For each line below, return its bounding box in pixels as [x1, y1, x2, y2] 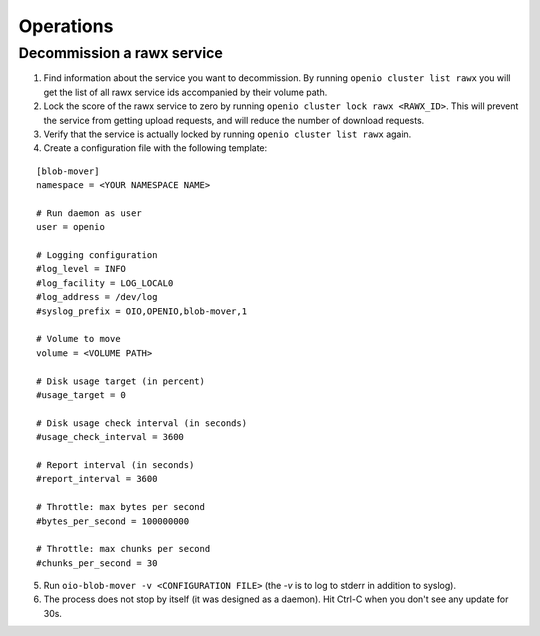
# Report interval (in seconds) [36, 459, 195, 470]
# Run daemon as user [36, 207, 142, 219]
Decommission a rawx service [18, 44, 224, 62]
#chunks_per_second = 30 [36, 557, 158, 569]
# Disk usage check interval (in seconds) [36, 417, 248, 429]
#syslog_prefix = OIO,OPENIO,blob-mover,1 [36, 305, 248, 317]
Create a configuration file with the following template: [43, 142, 268, 154]
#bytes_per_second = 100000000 [36, 515, 190, 527]
